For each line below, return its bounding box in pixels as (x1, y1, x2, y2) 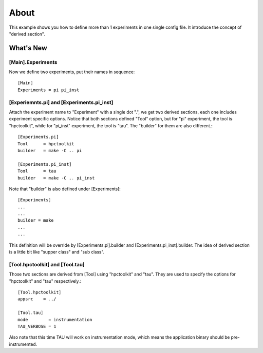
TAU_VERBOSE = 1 (18, 323, 56, 329)
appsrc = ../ (18, 296, 56, 302)
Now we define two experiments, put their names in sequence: (9, 69, 135, 75)
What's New (9, 44, 47, 52)
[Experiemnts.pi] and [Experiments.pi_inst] (9, 99, 113, 106)
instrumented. (9, 341, 38, 347)
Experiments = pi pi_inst (18, 87, 80, 93)
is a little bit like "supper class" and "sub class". (9, 249, 105, 255)
